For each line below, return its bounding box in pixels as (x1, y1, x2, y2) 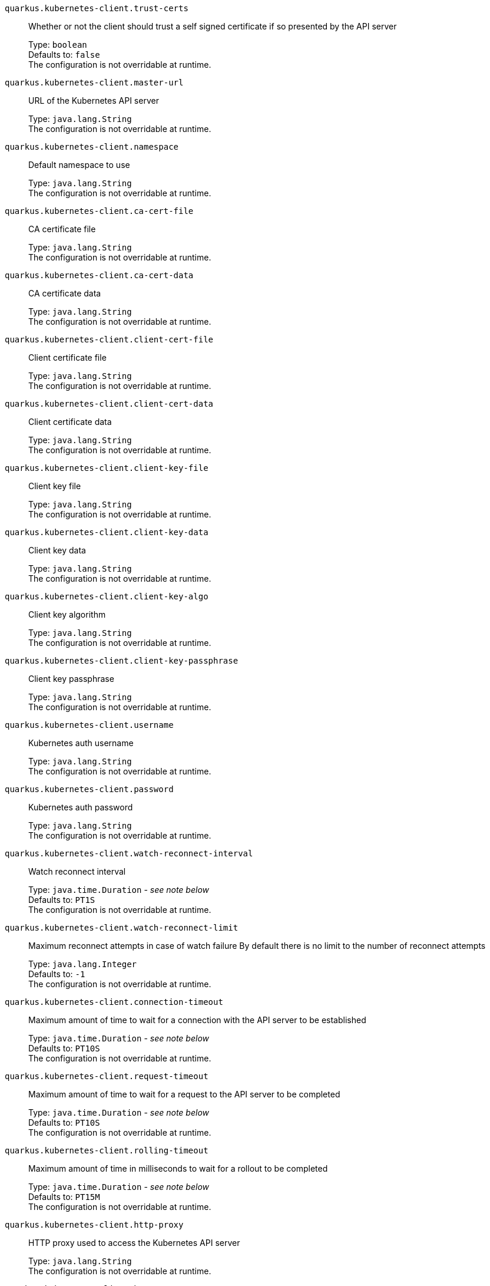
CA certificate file (28, 224, 96, 234)
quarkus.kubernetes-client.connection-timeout (5, 997, 223, 1007)
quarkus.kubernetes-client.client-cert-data (5, 399, 214, 408)
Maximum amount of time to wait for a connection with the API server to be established (28, 1015, 366, 1025)
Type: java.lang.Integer (28, 959, 137, 969)
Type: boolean (28, 39, 87, 50)
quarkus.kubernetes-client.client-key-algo (5, 592, 208, 601)
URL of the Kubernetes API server (28, 95, 159, 105)
